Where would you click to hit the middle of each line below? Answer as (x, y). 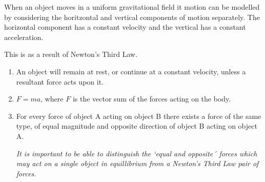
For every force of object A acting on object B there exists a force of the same (139, 116)
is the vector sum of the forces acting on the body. (152, 99)
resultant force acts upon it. (60, 81)
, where (52, 99)
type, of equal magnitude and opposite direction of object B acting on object (137, 126)
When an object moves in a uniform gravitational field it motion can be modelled (132, 7)
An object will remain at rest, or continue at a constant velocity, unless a (131, 71)
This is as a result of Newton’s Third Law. (71, 54)
